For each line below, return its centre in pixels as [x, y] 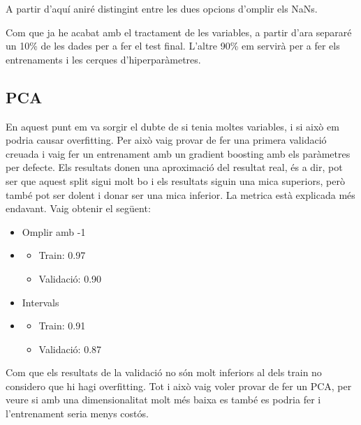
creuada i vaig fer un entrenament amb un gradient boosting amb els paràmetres [178, 153]
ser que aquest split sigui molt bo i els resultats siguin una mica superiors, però [175, 180]
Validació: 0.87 [70, 349]
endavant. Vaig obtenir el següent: [78, 208]
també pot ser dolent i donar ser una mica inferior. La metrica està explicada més [180, 194]
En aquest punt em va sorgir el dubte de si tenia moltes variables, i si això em [172, 126]
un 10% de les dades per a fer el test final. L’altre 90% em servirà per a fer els [173, 46]
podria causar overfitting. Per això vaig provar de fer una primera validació [166, 140]
